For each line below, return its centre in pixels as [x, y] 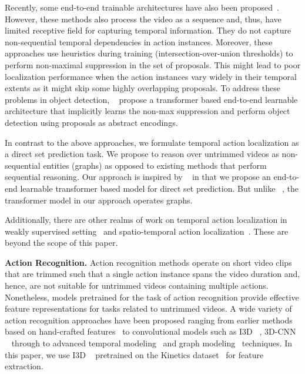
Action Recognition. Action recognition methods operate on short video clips [148, 262]
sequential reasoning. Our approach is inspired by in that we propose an [138, 177]
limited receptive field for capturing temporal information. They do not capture [148, 30]
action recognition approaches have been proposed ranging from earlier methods [149, 320]
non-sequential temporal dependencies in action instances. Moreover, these [139, 41]
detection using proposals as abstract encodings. [91, 122]
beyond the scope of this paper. [61, 243]
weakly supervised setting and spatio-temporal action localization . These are [147, 231]
